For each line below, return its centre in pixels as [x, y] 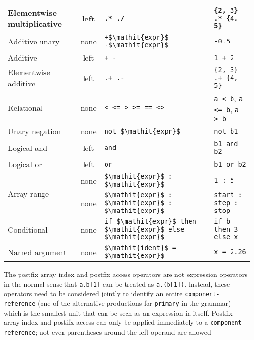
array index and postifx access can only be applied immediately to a [106, 322]
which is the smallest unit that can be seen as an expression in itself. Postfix [118, 312]
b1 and [226, 144]
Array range [29, 193]
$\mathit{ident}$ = [140, 248]
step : [226, 203]
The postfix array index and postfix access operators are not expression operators [126, 274]
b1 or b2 [230, 164]
